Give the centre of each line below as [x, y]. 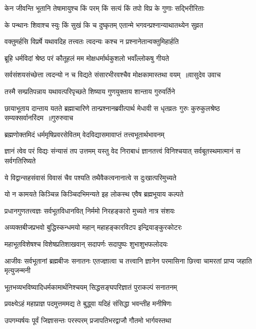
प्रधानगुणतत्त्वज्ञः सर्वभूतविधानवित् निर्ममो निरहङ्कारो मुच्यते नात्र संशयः [90, 210]
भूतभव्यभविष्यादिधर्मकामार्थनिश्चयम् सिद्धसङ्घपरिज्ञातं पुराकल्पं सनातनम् [91, 287]
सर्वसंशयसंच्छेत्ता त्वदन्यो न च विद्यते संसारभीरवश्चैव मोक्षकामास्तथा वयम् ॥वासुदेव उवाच [113, 75]
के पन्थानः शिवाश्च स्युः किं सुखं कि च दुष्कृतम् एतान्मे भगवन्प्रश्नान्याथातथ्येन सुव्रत [104, 25]
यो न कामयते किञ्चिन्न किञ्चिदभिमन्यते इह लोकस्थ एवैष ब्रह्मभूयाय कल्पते [94, 194]
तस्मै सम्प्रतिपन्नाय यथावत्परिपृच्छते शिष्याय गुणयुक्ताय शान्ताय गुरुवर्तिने [90, 91]
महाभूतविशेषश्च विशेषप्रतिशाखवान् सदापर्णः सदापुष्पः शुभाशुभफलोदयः [86, 244]
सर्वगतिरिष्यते [20, 160]
